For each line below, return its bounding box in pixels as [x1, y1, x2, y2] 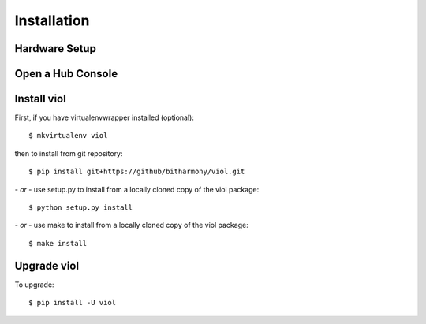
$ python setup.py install [28, 203, 133, 212]
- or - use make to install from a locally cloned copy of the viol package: [14, 221, 248, 230]
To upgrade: [14, 280, 54, 289]
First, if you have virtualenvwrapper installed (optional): [14, 113, 195, 122]
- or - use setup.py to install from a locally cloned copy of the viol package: [14, 184, 260, 194]
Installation [14, 12, 90, 29]
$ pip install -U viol [28, 298, 117, 307]
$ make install [28, 239, 88, 248]
